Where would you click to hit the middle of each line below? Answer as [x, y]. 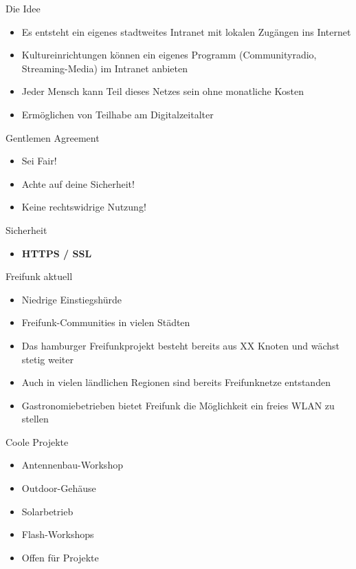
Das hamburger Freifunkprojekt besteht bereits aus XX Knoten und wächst [181, 345]
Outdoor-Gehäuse [59, 488]
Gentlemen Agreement [53, 137]
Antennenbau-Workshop [72, 465]
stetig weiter [47, 359]
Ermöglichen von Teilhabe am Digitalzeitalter [118, 114]
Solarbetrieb [47, 511]
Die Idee [23, 8]
